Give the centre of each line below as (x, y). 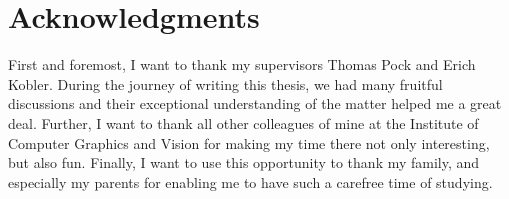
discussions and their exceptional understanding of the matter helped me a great (255, 103)
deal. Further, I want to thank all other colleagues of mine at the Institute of (243, 122)
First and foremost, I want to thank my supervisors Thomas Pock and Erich (242, 64)
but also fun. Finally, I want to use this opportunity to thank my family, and (244, 162)
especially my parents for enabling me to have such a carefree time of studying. (250, 181)
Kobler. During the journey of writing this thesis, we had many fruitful (225, 83)
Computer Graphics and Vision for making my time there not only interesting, (249, 142)
